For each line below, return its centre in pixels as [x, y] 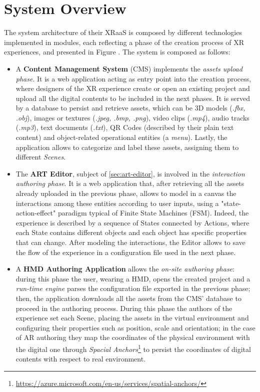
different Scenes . [41, 157]
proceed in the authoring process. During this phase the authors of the [124, 308]
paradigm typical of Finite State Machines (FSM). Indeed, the [153, 213]
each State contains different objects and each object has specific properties [131, 232]
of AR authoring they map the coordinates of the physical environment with [133, 337]
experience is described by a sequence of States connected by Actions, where [132, 222]
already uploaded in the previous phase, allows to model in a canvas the [126, 193]
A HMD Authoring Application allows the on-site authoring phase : [125, 269]
